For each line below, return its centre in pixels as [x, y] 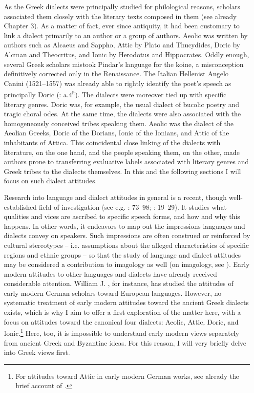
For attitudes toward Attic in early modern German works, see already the [127, 376]
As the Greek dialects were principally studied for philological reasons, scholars [122, 6]
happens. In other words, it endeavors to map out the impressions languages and [125, 226]
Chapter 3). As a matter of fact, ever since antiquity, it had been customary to [122, 26]
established [21, 207]
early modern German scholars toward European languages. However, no [113, 293]
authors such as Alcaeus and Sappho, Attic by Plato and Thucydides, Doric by [122, 45]
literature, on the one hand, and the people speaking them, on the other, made [122, 152]
